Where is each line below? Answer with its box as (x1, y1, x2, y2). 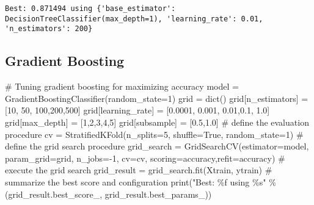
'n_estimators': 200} (5, 24, 93, 34)
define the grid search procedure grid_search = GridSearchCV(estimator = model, (5, 140, 309, 153)
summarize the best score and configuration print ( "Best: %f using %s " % (5, 175, 276, 188)
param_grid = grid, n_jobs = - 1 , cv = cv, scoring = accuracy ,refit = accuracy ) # (5, 151, 285, 164)
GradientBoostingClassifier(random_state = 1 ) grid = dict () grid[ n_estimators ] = (5, 92, 309, 104)
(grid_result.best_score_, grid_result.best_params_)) (5, 187, 212, 200)
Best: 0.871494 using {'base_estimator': (5, 4, 176, 13)
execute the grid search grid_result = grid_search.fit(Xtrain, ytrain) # (5, 164, 272, 176)
